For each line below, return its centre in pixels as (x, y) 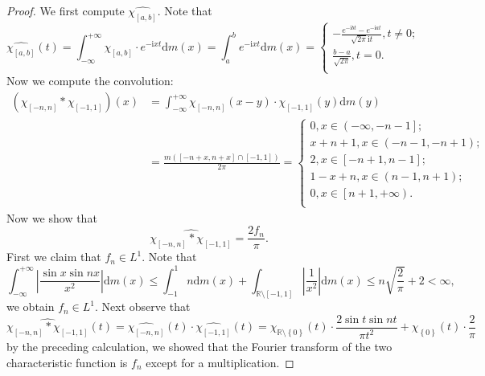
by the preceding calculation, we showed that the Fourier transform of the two (199, 347)
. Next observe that (143, 307)
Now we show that (52, 217)
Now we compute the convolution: (90, 81)
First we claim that (54, 257)
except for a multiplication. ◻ (220, 362)
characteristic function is (67, 362)
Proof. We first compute (66, 10)
